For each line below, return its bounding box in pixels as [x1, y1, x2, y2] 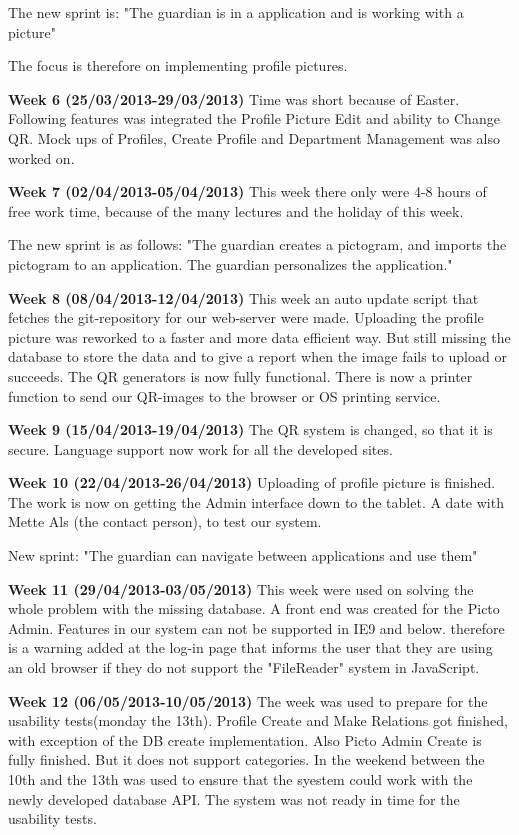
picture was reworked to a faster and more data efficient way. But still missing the [8, 326, 511, 347]
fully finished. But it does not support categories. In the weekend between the [8, 749, 485, 770]
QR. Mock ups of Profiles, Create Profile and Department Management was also [8, 127, 500, 148]
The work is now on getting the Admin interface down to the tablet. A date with [8, 491, 504, 512]
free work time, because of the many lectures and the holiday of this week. [8, 200, 464, 221]
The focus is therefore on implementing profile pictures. [8, 55, 348, 76]
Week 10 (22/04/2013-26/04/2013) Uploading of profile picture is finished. [8, 472, 496, 493]
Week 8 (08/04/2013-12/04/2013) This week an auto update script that [8, 287, 479, 308]
